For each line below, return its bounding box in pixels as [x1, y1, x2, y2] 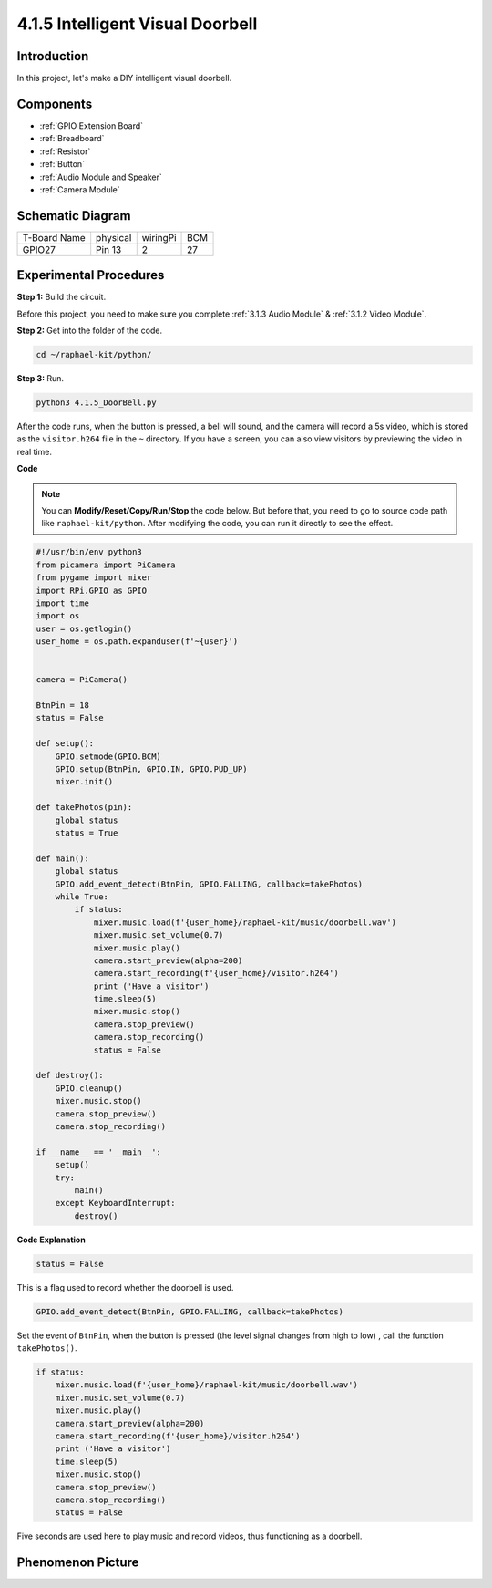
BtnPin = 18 [36, 701, 90, 711]
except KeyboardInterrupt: [55, 1198, 177, 1209]
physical [96, 231, 132, 244]
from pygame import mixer [36, 573, 152, 583]
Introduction [16, 48, 89, 64]
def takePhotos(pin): [36, 803, 133, 813]
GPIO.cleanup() [55, 1083, 123, 1094]
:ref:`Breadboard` [39, 133, 105, 144]
